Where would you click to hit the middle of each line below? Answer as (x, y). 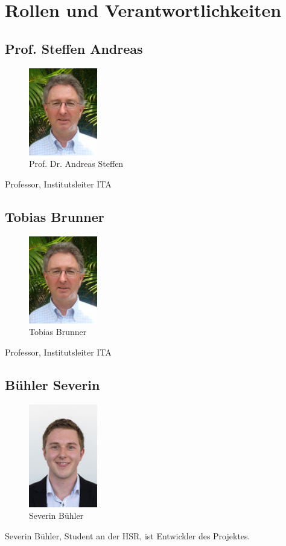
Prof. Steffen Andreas (74, 48)
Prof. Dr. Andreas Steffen (76, 164)
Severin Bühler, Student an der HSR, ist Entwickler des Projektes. (128, 535)
